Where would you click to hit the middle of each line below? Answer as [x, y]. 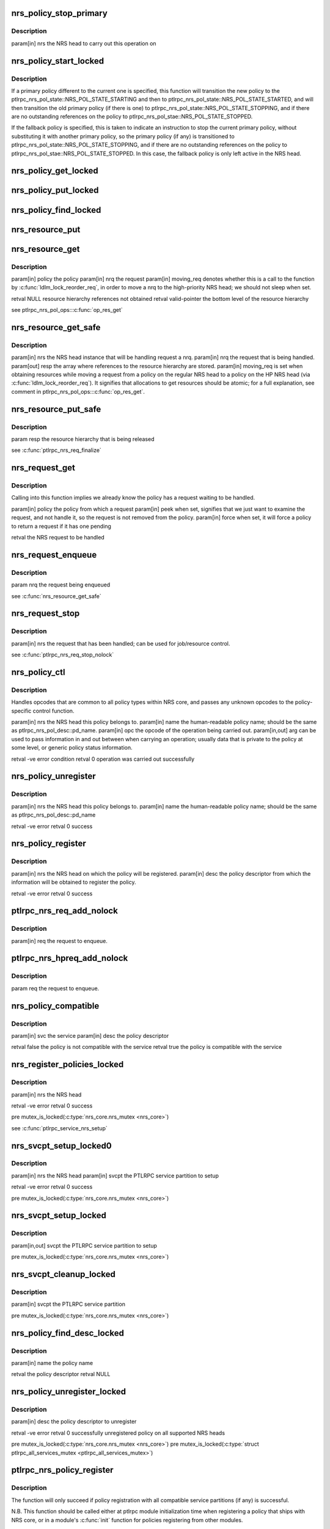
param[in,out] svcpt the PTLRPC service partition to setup [84, 1245]
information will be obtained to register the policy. [74, 882]
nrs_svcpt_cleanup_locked [64, 1274]
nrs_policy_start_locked [58, 61]
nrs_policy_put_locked [55, 191]
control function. [53, 711]
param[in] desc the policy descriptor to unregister [74, 1421]
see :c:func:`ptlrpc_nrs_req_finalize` [57, 450]
